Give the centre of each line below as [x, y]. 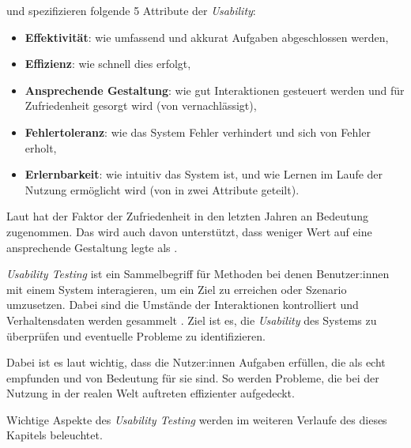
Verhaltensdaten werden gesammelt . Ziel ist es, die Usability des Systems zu [192, 320]
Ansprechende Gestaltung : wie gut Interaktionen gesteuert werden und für [215, 90]
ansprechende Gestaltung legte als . [92, 247]
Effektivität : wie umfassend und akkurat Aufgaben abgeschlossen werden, [207, 37]
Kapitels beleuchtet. [55, 435]
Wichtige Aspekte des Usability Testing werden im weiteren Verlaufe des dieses [197, 419]
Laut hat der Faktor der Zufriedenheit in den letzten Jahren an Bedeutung [187, 216]
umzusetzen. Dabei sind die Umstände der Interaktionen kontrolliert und [183, 305]
